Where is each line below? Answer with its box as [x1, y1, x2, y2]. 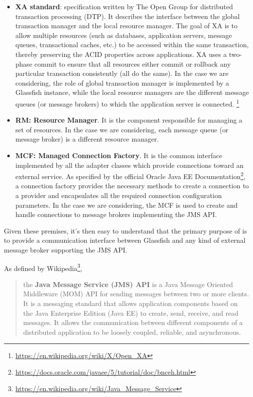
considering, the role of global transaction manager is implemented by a [15, 77, 229, 88]
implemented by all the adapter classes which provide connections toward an [15, 160, 244, 170]
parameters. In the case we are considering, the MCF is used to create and [15, 199, 238, 210]
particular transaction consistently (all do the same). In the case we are [15, 68, 229, 78]
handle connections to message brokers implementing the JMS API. [15, 209, 217, 219]
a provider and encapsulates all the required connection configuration [15, 190, 222, 200]
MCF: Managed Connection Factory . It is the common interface [15, 150, 222, 160]
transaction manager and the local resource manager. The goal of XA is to [15, 20, 237, 31]
